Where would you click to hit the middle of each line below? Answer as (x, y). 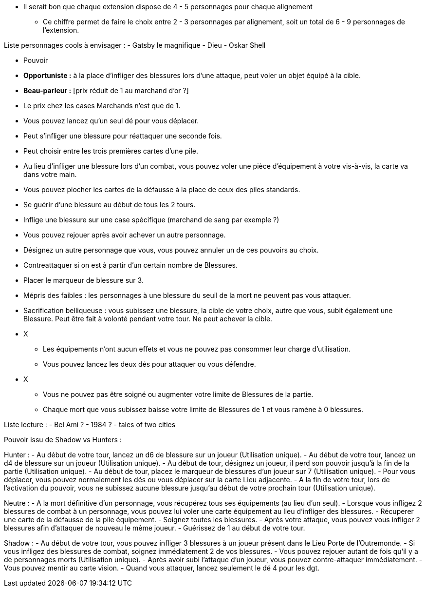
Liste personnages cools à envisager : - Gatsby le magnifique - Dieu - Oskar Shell (135, 45)
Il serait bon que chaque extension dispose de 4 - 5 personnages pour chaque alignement (168, 7)
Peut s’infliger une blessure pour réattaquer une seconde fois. (123, 136)
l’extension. (61, 30)
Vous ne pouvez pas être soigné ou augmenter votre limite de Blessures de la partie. (178, 394)
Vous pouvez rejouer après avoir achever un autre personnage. (125, 235)
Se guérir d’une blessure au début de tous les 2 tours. (110, 205)
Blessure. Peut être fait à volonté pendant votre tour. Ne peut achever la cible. (148, 319)
